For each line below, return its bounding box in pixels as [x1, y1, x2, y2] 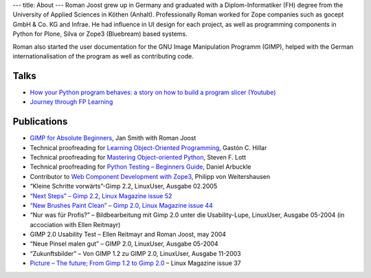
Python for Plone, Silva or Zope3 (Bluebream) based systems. [12, 30, 188, 38]
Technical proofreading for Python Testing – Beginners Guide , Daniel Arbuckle [30, 162, 251, 171]
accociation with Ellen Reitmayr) [30, 220, 121, 228]
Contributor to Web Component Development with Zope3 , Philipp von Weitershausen [30, 172, 271, 180]
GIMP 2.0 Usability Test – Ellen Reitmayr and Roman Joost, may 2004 [30, 231, 227, 239]
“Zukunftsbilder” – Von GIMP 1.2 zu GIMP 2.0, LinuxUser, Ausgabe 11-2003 [30, 249, 241, 257]
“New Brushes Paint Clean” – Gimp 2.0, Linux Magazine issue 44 [30, 201, 213, 209]
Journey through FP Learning [30, 98, 113, 106]
